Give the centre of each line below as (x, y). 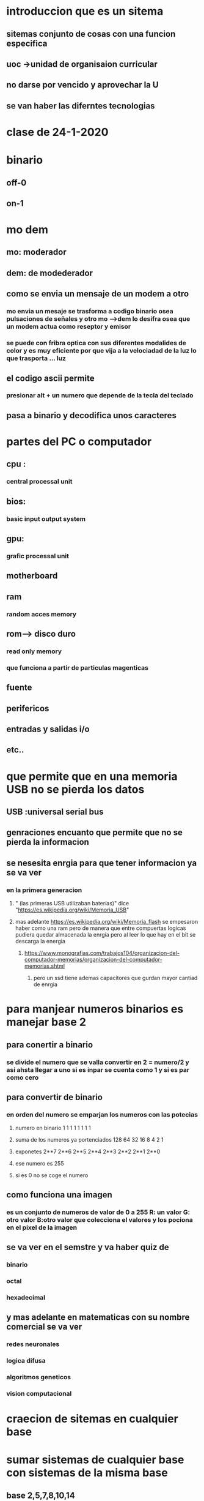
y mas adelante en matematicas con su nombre (98, 1317)
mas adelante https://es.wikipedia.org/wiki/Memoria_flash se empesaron (107, 922)
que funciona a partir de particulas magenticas (77, 667)
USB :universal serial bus (55, 812)
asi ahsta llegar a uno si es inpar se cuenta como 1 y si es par (98, 1069)
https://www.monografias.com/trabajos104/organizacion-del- (102, 953)
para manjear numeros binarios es (95, 1009)
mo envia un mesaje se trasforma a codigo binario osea (90, 312)
